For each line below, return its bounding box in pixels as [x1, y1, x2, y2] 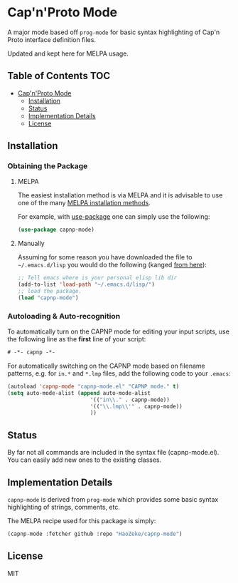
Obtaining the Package [7, 161, 88, 171]
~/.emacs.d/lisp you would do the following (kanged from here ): [17, 261, 207, 269]
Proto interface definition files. [7, 35, 96, 43]
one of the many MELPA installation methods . [17, 199, 151, 207]
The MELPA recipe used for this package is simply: [7, 516, 156, 525]
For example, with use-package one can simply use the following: [17, 212, 210, 221]
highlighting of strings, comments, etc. [7, 502, 121, 511]
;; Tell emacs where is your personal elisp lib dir [17, 274, 178, 282]
